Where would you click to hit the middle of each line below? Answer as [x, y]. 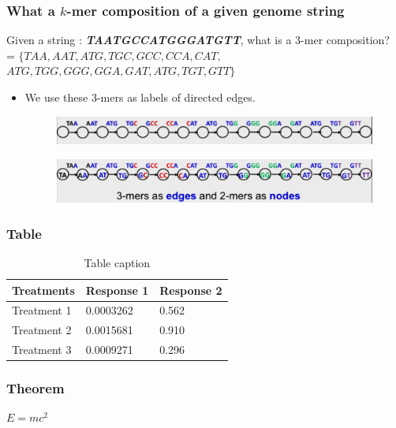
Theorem [35, 388]
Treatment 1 [42, 310]
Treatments [43, 290]
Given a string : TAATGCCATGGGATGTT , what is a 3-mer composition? [198, 40]
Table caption [117, 263]
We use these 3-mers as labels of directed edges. [140, 97]
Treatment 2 [42, 330]
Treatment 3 [42, 350]
